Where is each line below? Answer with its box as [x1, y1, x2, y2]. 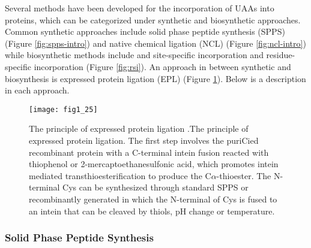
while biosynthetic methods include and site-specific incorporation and [5, 49, 264, 61]
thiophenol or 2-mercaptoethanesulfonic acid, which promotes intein [29, 158, 279, 170]
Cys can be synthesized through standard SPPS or [62, 181, 249, 193]
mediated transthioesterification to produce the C [29, 169, 211, 182]
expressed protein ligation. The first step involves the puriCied [29, 134, 259, 146]
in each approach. [5, 84, 70, 96]
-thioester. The [216, 169, 271, 182]
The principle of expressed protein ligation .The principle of [29, 122, 249, 135]
